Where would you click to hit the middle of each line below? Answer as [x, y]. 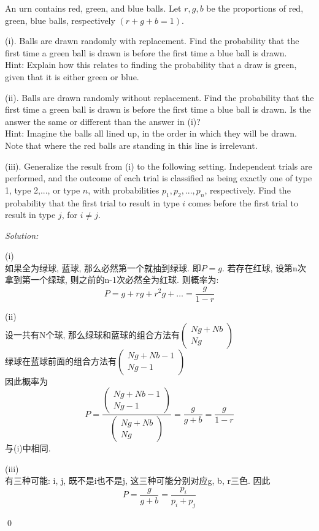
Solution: [22, 235]
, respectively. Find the [248, 190]
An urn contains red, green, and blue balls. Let [93, 8]
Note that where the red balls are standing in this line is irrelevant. [131, 145]
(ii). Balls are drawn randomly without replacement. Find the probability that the [159, 97]
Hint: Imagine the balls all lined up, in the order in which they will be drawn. [151, 133]
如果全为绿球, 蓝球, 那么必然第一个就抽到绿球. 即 [103, 267]
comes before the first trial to [243, 202]
